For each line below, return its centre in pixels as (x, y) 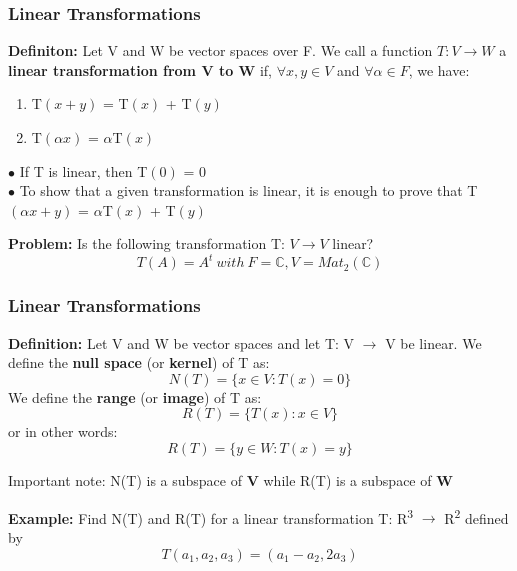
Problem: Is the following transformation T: (146, 243)
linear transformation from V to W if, (140, 69)
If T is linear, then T (83, 170)
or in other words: (63, 431)
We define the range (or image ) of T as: (135, 396)
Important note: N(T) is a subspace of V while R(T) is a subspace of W (230, 480)
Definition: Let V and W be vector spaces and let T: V (181, 342)
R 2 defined (476, 516)
